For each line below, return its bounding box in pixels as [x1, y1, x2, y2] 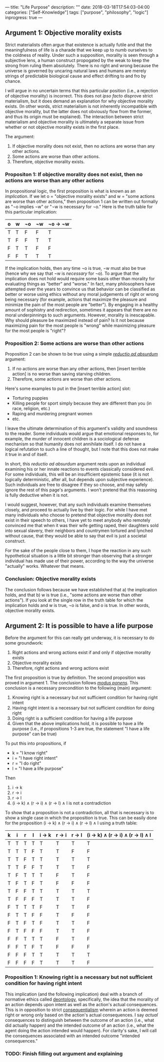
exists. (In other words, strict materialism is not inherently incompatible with [5, 103, 157, 109]
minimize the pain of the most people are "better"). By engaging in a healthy [5, 302, 158, 308]
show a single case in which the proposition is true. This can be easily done [5, 815, 157, 821]
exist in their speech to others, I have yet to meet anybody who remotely [5, 517, 150, 523]
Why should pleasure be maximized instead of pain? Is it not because [5, 317, 145, 323]
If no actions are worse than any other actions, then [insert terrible [12, 366, 146, 372]
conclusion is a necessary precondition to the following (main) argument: [5, 685, 152, 691]
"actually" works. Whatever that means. [5, 563, 85, 569]
